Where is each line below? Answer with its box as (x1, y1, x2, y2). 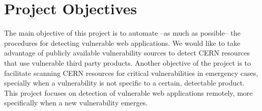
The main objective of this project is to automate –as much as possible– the (4, 27, 241, 38)
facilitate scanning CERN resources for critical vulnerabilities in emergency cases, (4, 67, 258, 78)
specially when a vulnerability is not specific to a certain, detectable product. (4, 77, 245, 88)
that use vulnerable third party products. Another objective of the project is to (4, 57, 251, 68)
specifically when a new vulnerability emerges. (4, 97, 148, 108)
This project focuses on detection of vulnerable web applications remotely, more (4, 87, 253, 98)
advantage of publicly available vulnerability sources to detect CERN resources (4, 47, 250, 58)
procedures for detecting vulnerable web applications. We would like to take (4, 37, 241, 48)
